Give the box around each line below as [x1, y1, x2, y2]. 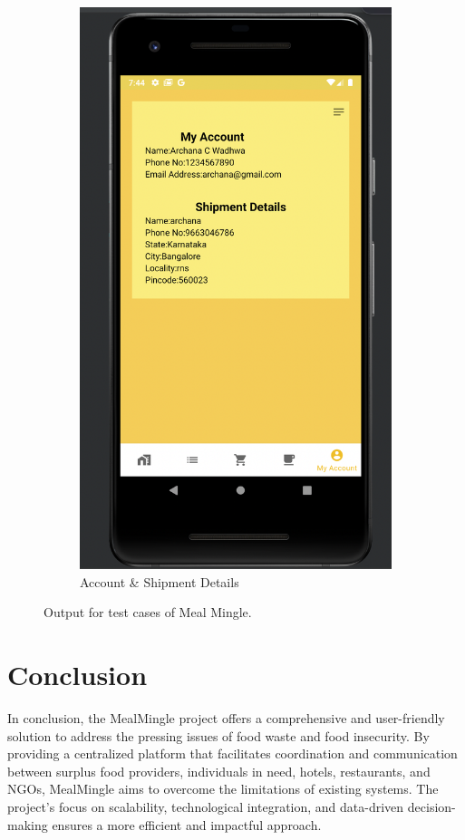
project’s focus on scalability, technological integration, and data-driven [7, 797, 404, 816]
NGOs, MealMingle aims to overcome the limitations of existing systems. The [7, 779, 439, 798]
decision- [407, 797, 456, 816]
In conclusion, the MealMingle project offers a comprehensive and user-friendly [7, 709, 445, 728]
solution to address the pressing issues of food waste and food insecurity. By [7, 726, 430, 745]
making [7, 815, 48, 834]
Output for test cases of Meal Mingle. [44, 603, 252, 622]
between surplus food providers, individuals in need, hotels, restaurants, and [7, 761, 431, 780]
